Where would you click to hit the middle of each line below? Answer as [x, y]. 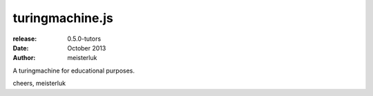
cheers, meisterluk [39, 84]
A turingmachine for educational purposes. [74, 70]
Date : [21, 48]
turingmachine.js [63, 18]
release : [25, 39]
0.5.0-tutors [84, 39]
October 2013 [87, 48]
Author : [24, 58]
